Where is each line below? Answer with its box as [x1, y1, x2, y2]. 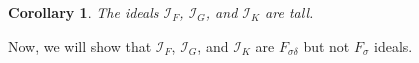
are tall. [265, 2, 314, 22]
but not [303, 35, 350, 56]
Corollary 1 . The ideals [8, 2, 159, 22]
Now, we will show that [8, 35, 152, 56]
